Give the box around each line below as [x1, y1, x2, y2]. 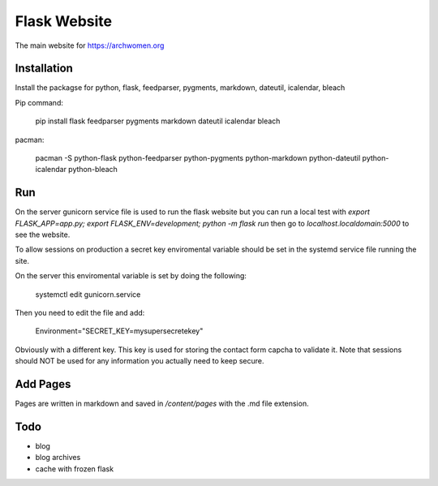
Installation [15, 62, 73, 75]
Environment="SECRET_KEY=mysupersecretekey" [35, 326, 204, 336]
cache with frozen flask [35, 463, 114, 474]
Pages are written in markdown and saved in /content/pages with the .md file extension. [15, 398, 309, 409]
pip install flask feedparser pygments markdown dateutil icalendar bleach [35, 116, 281, 126]
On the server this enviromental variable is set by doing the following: [15, 271, 247, 281]
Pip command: [15, 97, 64, 107]
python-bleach [67, 165, 118, 174]
